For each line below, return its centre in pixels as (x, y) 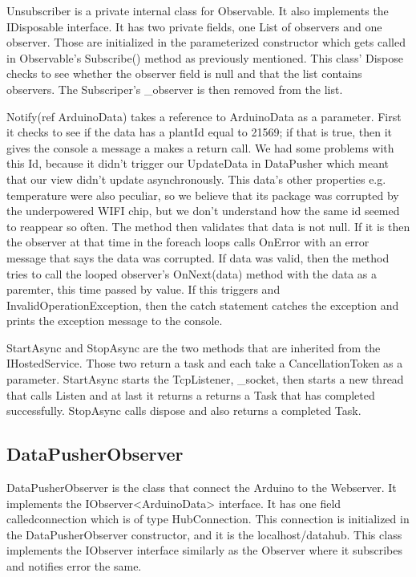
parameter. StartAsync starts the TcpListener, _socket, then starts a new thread (205, 379)
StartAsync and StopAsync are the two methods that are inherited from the (194, 347)
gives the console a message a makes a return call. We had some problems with (200, 147)
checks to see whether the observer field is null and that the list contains (184, 73)
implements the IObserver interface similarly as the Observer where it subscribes (204, 550)
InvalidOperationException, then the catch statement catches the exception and (203, 305)
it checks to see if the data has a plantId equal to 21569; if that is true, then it (199, 132)
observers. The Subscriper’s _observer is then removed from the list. (175, 89)
